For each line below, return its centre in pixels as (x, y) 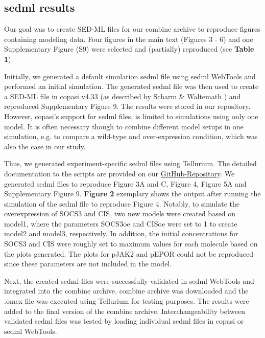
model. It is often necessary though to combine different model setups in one (124, 126)
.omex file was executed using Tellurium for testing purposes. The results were (127, 301)
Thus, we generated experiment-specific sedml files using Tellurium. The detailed (130, 163)
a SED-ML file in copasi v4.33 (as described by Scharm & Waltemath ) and (123, 96)
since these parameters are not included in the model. (88, 264)
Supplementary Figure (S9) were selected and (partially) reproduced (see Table (129, 49)
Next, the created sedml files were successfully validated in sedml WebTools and (129, 280)
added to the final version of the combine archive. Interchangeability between (125, 311)
